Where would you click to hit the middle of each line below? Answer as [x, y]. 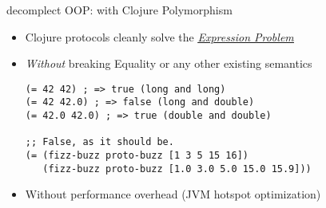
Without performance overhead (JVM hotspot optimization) [173, 194]
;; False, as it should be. [99, 142]
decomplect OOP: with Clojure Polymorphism [119, 10]
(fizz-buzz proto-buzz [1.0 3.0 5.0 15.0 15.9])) [177, 169]
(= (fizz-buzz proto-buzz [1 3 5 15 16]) [137, 156]
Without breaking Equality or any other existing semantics [169, 63]
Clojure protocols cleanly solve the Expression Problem [159, 36]
